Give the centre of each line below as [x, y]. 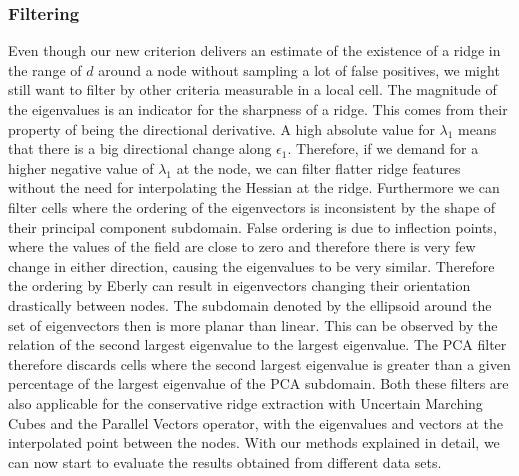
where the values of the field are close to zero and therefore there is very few [242, 246]
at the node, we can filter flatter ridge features [318, 167]
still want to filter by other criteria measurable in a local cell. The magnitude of [252, 89]
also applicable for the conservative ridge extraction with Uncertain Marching [245, 402]
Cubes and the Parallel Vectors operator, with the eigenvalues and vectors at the [255, 422]
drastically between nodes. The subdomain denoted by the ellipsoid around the [250, 304]
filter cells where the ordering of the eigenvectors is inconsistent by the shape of [252, 206]
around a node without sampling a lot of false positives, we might [299, 69]
